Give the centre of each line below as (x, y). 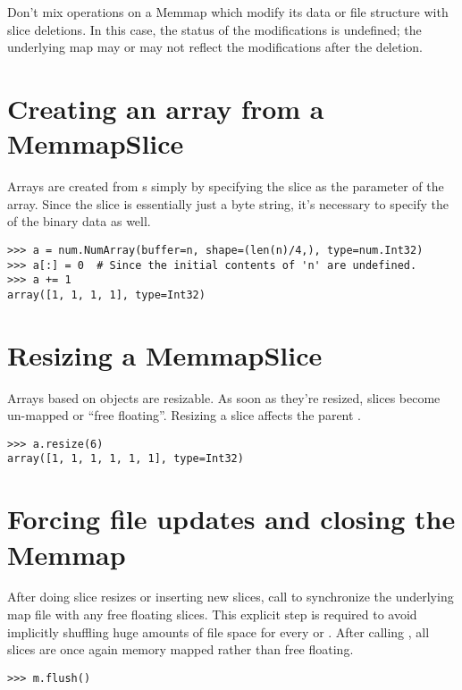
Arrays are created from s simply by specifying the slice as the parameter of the (226, 186)
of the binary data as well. (79, 221)
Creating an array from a (166, 108)
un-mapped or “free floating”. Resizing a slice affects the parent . (185, 415)
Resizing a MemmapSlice (165, 354)
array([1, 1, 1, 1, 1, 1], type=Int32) (126, 459)
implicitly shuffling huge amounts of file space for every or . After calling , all (218, 631)
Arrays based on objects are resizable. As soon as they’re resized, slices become (224, 397)
